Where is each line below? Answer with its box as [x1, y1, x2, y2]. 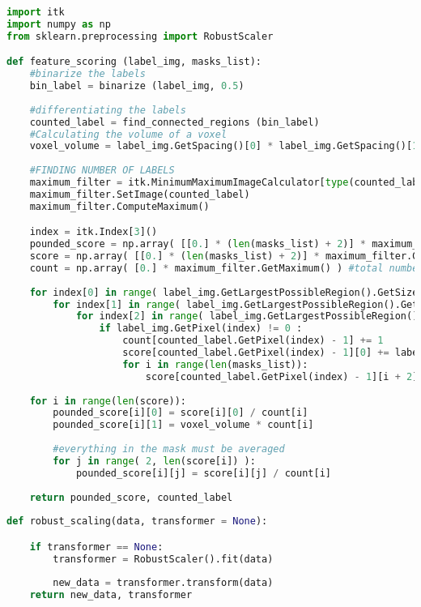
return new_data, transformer [29, 589, 193, 601]
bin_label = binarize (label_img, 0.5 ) [29, 80, 245, 92]
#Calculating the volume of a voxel [29, 128, 228, 140]
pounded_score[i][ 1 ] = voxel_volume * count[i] [53, 419, 314, 431]
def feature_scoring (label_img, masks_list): [6, 56, 262, 68]
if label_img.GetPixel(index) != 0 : [99, 323, 303, 335]
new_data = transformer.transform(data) [53, 577, 274, 589]
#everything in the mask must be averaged [53, 443, 285, 455]
